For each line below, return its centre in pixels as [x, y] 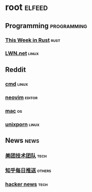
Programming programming [46, 26]
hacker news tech [26, 184]
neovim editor [21, 97]
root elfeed [26, 7]
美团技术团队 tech [26, 155]
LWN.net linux [22, 53]
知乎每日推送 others [28, 170]
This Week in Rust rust [33, 40]
